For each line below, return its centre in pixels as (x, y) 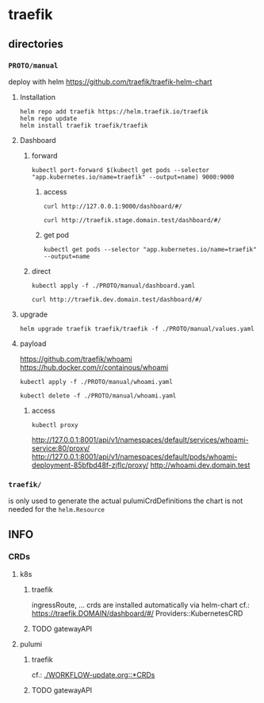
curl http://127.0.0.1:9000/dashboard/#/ (113, 206)
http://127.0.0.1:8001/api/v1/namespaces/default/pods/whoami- (134, 456)
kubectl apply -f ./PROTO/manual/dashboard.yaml (113, 286)
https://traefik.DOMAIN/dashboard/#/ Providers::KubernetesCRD (137, 613)
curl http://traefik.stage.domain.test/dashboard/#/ (132, 220)
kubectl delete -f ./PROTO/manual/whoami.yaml (98, 396)
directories (36, 44)
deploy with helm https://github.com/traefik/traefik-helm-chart (110, 82)
